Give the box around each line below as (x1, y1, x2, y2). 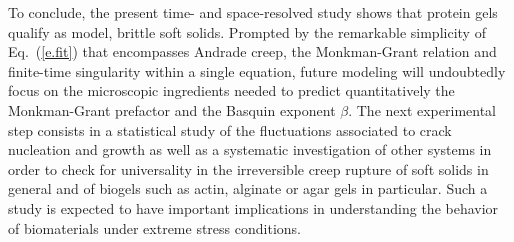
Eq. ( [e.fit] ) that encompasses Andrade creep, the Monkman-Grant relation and (8, 41, 497, 62)
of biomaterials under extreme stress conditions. (8, 217, 301, 238)
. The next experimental (348, 99, 496, 120)
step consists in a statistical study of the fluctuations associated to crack (8, 119, 452, 140)
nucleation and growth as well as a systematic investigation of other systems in (8, 139, 492, 160)
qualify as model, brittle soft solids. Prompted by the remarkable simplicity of (8, 21, 486, 42)
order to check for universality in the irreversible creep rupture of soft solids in (8, 158, 489, 179)
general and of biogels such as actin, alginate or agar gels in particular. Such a (8, 178, 488, 199)
